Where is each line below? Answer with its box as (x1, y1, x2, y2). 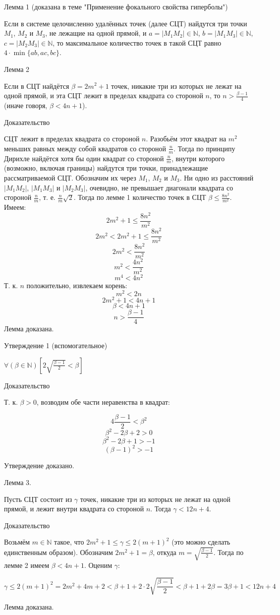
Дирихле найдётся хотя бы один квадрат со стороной (4, 153, 164, 163)
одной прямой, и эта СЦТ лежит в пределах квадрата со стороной (4, 90, 203, 101)
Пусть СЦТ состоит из (4, 493, 72, 504)
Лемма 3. (4, 477, 32, 487)
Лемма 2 (4, 63, 30, 74)
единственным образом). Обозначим (4, 547, 113, 557)
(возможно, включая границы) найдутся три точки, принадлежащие (4, 163, 208, 173)
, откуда (153, 547, 176, 557)
